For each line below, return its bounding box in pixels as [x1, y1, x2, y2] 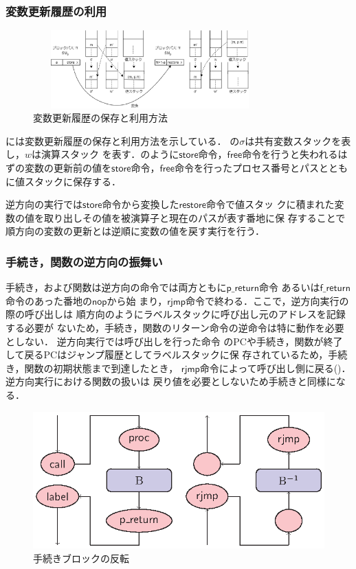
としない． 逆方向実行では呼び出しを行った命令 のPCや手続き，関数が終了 [5, 334, 343, 348]
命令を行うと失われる [242, 147, 338, 161]
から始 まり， [107, 293, 168, 307]
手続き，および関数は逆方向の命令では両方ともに [5, 280, 227, 294]
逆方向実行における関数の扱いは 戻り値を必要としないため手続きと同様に [5, 374, 336, 388]
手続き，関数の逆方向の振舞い [5, 253, 163, 270]
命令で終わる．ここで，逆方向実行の [186, 293, 349, 307]
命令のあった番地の [5, 293, 92, 307]
